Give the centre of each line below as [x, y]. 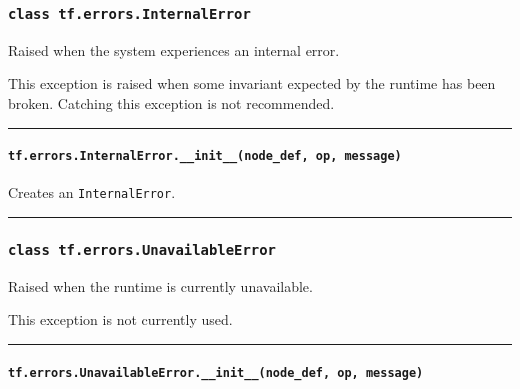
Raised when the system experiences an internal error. [174, 49]
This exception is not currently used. [120, 319]
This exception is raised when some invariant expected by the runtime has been [252, 83]
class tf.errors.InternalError [129, 13]
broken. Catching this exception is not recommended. [171, 102]
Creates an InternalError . [92, 192]
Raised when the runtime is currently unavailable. [160, 285]
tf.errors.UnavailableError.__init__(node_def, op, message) [216, 372]
